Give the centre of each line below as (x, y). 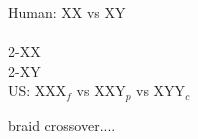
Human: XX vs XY (67, 12)
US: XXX (37, 90)
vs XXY (101, 90)
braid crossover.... (62, 124)
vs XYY (161, 90)
